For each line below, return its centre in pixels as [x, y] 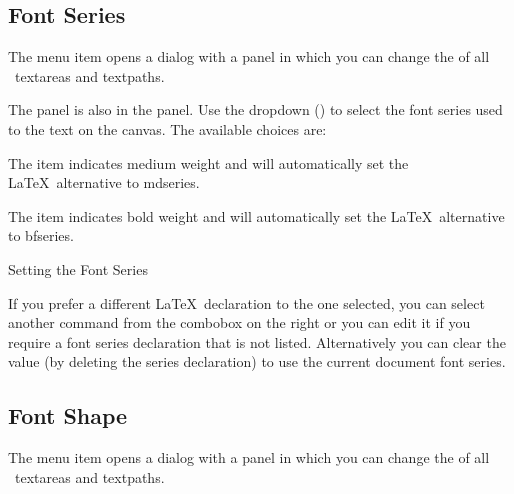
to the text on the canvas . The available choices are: [167, 128]
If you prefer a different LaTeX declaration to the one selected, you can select [246, 302]
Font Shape [68, 415]
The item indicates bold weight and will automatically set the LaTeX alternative [256, 215]
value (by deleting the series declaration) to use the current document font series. [257, 361]
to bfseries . [41, 235]
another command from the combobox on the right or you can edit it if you [239, 322]
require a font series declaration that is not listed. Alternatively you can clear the [257, 341]
